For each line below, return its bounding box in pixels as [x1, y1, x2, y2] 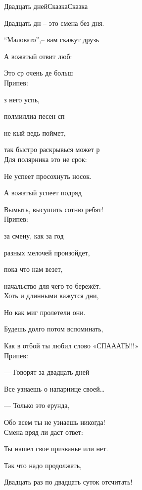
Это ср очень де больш [4, 68, 73, 78]
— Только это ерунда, [4, 400, 70, 410]
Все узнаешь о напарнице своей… [4, 383, 105, 394]
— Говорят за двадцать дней [4, 367, 90, 377]
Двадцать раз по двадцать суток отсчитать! [4, 477, 133, 487]
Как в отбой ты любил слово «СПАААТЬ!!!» [4, 340, 139, 351]
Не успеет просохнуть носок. [4, 170, 92, 181]
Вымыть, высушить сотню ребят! [4, 204, 103, 214]
